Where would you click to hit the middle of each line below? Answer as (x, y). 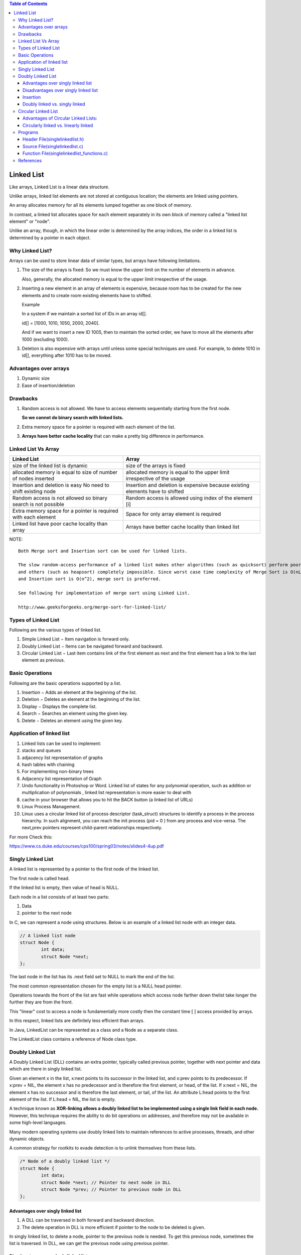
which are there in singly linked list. (46, 1069)
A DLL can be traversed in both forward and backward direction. (88, 1220)
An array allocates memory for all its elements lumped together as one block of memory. (101, 205)
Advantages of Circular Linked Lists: (60, 118)
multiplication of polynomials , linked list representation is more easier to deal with (107, 793)
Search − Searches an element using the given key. (75, 713)
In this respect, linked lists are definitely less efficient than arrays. (77, 1021)
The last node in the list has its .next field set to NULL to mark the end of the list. (92, 977)
